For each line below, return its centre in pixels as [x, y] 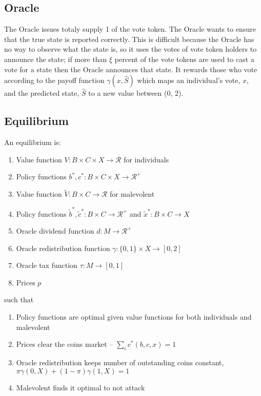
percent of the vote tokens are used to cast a [184, 59]
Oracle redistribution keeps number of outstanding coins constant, [120, 362]
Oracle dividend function [55, 231]
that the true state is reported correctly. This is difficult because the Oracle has [129, 39]
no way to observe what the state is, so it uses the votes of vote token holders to [130, 49]
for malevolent [132, 194]
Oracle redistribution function [63, 248]
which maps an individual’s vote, [189, 80]
